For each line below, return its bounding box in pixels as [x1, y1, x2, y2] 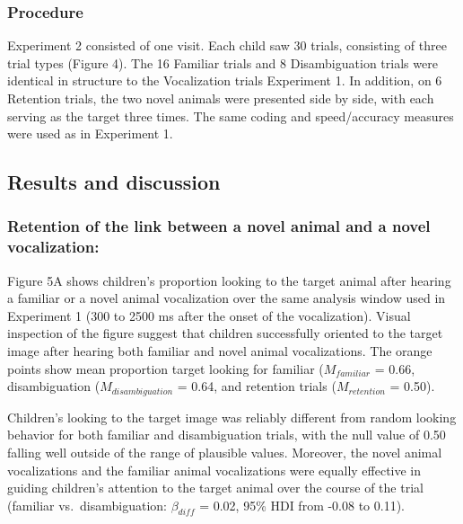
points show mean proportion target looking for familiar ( [7, 359, 324, 377]
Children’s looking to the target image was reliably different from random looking [7, 407, 457, 426]
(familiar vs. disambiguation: [7, 495, 167, 514]
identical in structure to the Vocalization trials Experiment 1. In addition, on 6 [7, 71, 442, 90]
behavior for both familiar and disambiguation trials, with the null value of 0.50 [7, 425, 446, 444]
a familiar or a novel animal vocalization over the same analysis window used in [7, 289, 446, 307]
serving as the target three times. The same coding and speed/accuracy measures [7, 106, 454, 125]
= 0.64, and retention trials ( [177, 377, 336, 395]
